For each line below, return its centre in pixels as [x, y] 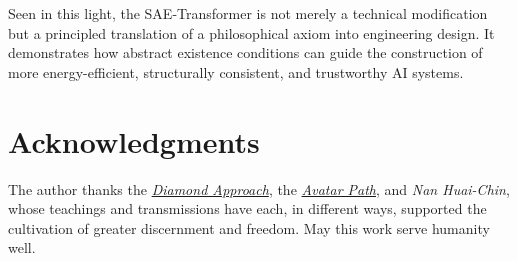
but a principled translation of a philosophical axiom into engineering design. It [251, 32]
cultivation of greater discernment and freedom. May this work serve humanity [249, 227]
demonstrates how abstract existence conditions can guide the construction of [245, 52]
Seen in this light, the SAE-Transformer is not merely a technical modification [248, 13]
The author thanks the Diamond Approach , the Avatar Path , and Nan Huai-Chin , [259, 188]
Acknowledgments [134, 140]
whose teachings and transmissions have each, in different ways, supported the [247, 208]
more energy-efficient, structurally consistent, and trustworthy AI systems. [236, 71]
